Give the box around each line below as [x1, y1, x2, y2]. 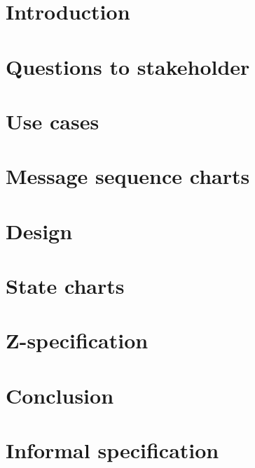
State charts [6, 271, 125, 300]
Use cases [6, 106, 99, 135]
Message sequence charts [6, 162, 250, 190]
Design [6, 216, 73, 245]
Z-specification [6, 326, 149, 355]
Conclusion [6, 381, 114, 409]
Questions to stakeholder [6, 52, 250, 80]
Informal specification [6, 436, 219, 465]
